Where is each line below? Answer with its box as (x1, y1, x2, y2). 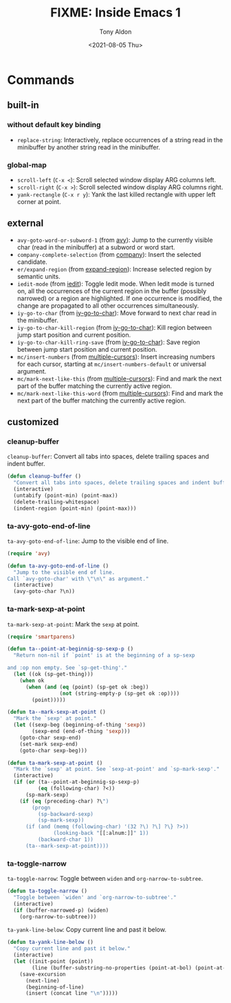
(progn (32, 804, 51, 811)
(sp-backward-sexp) (37, 811, 94, 818)
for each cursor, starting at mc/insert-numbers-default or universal (16, 359, 206, 368)
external (7, 218, 44, 229)
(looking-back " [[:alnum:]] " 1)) (53, 830, 149, 837)
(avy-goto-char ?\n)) (13, 588, 76, 595)
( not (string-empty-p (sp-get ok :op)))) (59, 690, 180, 697)
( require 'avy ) (7, 550, 51, 557)
